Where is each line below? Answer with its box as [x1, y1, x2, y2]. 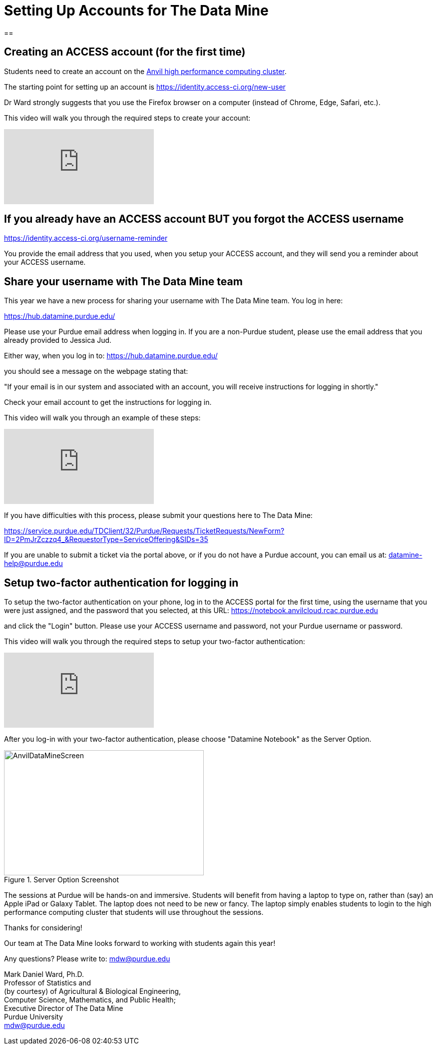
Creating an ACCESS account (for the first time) [4, 46, 246, 59]
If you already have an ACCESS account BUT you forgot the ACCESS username [4, 213, 404, 226]
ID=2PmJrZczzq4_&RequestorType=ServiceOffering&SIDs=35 [4, 535, 208, 544]
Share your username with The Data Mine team [4, 275, 243, 288]
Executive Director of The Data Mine [4, 1004, 123, 1013]
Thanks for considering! [4, 923, 82, 932]
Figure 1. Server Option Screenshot [4, 875, 119, 884]
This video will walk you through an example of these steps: [4, 413, 201, 422]
